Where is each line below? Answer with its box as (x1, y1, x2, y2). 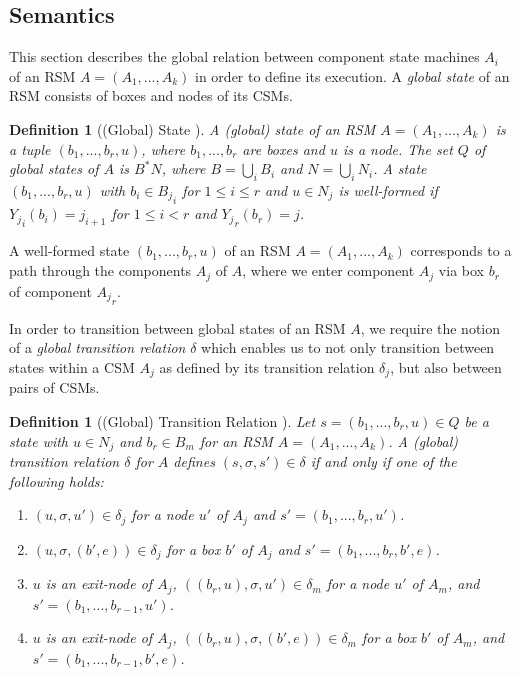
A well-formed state (9, 240, 130, 261)
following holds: (9, 470, 104, 491)
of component (9, 280, 92, 301)
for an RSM (199, 430, 273, 451)
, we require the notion (360, 317, 501, 338)
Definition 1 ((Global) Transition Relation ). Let (9, 411, 316, 431)
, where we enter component (242, 260, 415, 281)
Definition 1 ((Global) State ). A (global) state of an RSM (9, 118, 376, 139)
